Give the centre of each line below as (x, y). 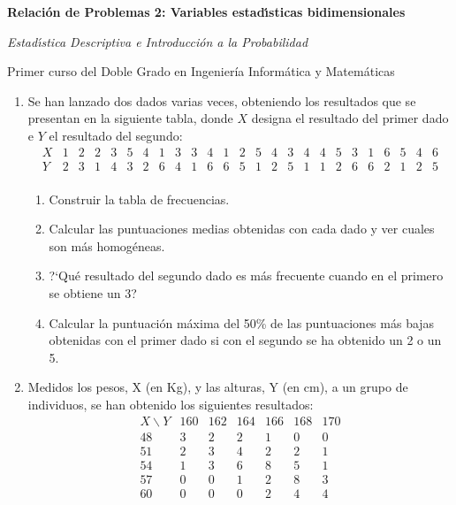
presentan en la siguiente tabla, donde (130, 118)
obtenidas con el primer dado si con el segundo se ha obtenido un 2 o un (245, 340)
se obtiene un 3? (93, 293)
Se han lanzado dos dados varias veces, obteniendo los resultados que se (222, 100)
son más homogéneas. (107, 245)
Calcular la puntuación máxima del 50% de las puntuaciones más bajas (242, 322)
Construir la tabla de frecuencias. (139, 199)
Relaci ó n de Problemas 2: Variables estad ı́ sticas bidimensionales (206, 11)
